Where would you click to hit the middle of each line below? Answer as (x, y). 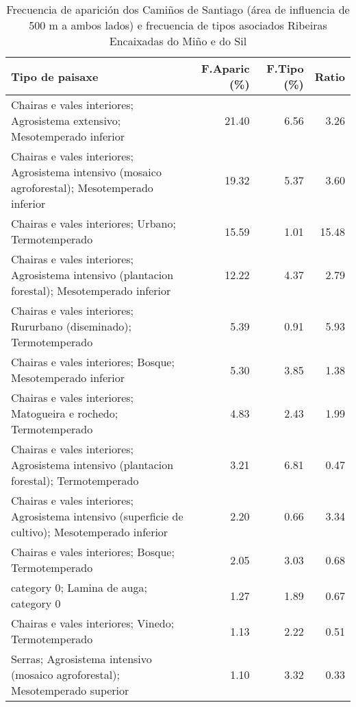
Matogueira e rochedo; (65, 413)
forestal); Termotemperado (75, 480)
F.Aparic (225, 68)
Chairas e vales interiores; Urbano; (93, 223)
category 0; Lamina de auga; (79, 587)
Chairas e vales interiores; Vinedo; (93, 623)
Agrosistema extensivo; (66, 120)
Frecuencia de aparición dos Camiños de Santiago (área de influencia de (178, 9)
